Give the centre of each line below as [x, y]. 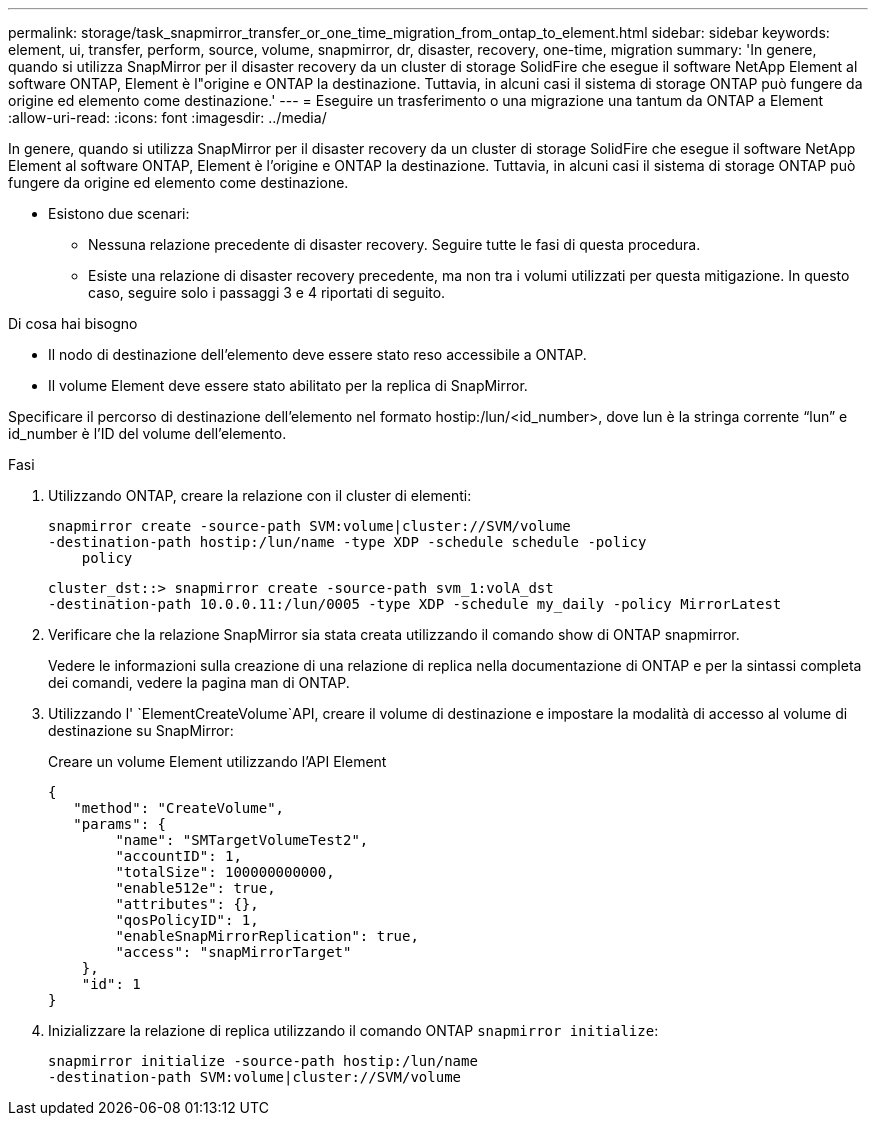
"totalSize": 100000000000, [225, 872]
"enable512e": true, [195, 888]
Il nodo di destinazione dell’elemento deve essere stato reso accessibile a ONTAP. [317, 354]
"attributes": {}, [187, 904]
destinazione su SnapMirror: [141, 730]
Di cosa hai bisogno [73, 323]
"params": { [120, 824]
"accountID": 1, [178, 856]
